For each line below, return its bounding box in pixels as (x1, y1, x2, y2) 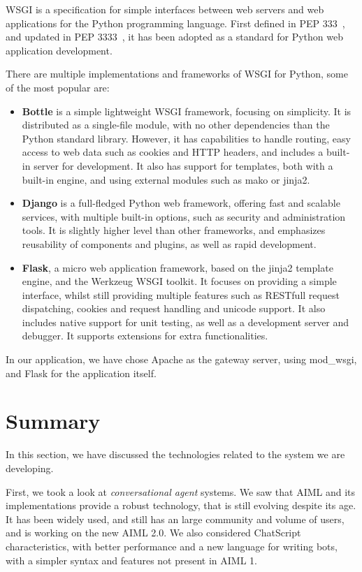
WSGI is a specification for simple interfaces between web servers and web (6, 2, 324, 16)
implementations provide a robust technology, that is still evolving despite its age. (6, 498, 356, 513)
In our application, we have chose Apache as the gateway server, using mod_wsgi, (6, 352, 357, 367)
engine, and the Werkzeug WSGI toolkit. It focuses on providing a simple (22, 274, 337, 288)
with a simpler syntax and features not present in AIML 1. (6, 552, 257, 567)
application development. (6, 43, 113, 57)
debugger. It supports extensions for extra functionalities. (22, 328, 268, 343)
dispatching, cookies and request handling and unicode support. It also (22, 301, 326, 316)
